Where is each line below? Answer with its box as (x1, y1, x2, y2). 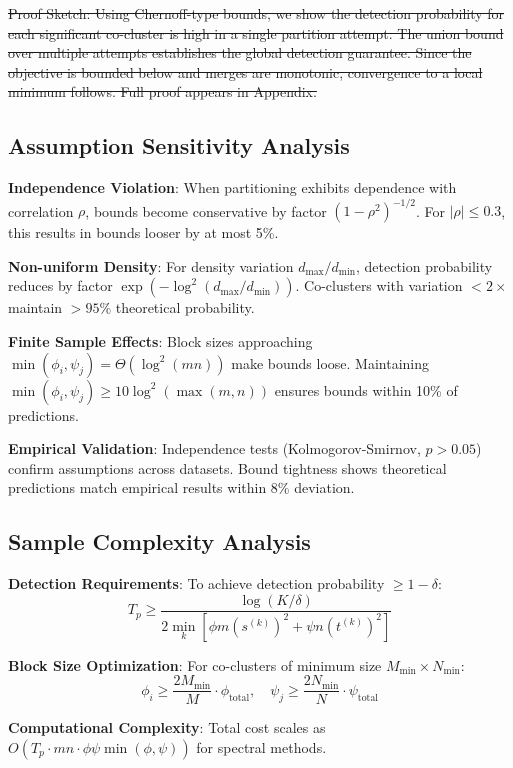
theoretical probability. (115, 297, 255, 318)
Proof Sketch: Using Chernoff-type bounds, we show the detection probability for (8, 3, 505, 23)
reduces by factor (8, 275, 113, 296)
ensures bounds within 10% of (274, 379, 458, 400)
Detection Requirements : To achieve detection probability (8, 573, 385, 594)
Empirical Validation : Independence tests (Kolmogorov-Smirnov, (8, 438, 421, 459)
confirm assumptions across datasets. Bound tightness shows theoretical (8, 457, 447, 478)
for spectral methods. (196, 736, 327, 757)
